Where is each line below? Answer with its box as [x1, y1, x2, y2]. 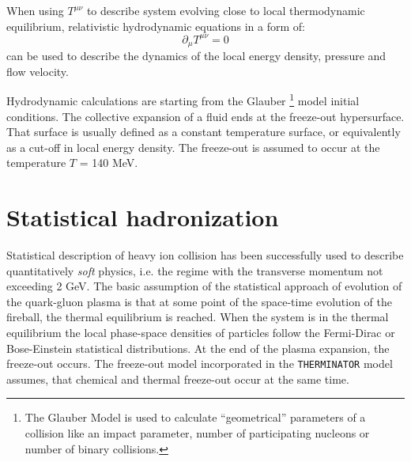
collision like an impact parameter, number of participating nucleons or [25, 425, 370, 441]
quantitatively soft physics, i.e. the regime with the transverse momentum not [6, 262, 383, 278]
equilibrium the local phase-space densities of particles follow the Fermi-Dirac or [6, 324, 395, 341]
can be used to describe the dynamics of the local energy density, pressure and [6, 47, 386, 64]
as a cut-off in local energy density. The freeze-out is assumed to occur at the [6, 138, 380, 155]
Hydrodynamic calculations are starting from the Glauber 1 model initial [6, 90, 360, 108]
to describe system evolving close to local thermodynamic [86, 2, 365, 18]
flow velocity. [6, 62, 69, 79]
